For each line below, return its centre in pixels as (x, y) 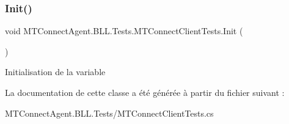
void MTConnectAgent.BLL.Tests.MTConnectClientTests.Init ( (124, 31)
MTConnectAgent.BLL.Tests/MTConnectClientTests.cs (109, 113)
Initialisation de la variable (55, 72)
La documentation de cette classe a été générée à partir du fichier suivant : (145, 92)
